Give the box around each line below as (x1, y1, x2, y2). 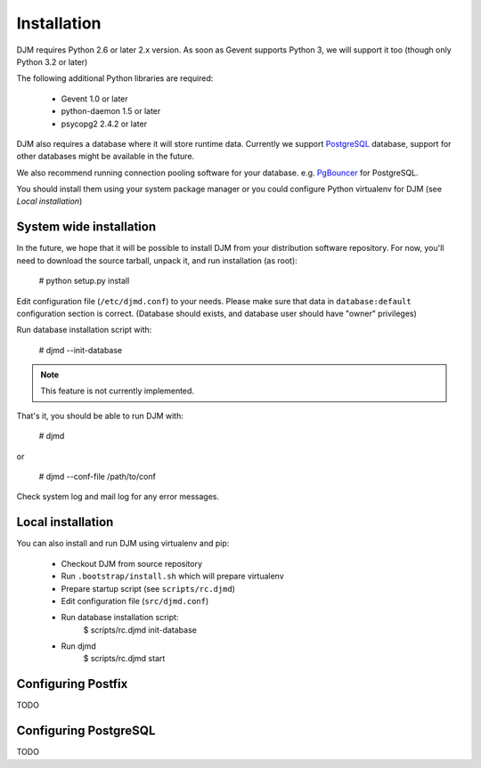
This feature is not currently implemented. (40, 385, 195, 396)
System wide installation (16, 219, 156, 235)
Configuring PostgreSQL (16, 724, 156, 739)
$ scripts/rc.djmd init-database (83, 624, 198, 635)
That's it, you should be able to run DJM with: (16, 410, 184, 421)
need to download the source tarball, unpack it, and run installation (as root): (16, 255, 298, 266)
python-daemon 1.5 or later (61, 106, 161, 117)
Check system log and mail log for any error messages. (16, 491, 220, 502)
